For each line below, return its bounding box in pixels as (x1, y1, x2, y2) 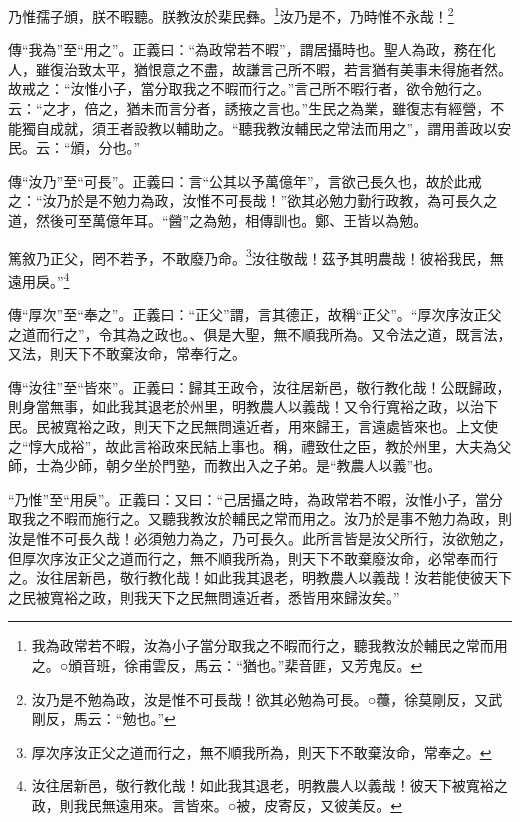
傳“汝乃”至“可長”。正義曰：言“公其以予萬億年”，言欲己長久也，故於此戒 (8, 170, 482, 191)
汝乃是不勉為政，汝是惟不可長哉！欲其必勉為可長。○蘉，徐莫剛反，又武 (31, 688, 503, 709)
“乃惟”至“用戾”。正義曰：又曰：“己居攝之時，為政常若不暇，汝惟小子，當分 (8, 488, 504, 509)
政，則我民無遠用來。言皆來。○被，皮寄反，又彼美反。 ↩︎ (31, 794, 402, 815)
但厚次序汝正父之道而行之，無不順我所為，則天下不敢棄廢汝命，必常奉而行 (8, 547, 498, 568)
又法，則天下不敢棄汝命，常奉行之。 (8, 343, 246, 364)
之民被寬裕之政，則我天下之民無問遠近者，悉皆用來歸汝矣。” (8, 586, 400, 607)
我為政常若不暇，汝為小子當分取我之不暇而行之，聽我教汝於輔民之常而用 (31, 635, 508, 656)
